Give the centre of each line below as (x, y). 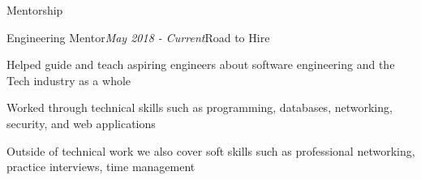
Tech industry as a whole (69, 80)
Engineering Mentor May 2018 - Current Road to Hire (138, 37)
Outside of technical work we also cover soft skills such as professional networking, (211, 150)
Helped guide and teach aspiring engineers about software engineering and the (201, 64)
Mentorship (35, 10)
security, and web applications (81, 123)
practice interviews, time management (101, 167)
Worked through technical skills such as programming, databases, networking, (200, 107)
